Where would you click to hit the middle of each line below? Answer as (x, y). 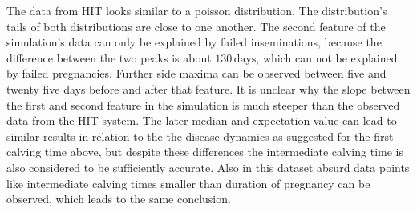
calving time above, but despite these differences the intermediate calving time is (205, 152)
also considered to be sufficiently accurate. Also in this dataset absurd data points (208, 167)
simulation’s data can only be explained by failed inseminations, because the (194, 42)
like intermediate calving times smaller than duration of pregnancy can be (188, 183)
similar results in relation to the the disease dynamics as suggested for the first (200, 136)
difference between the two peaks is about (109, 57)
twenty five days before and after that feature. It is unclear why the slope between (208, 88)
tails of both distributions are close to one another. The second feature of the (196, 26)
